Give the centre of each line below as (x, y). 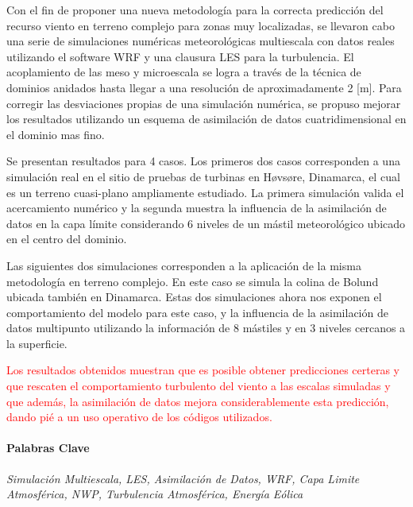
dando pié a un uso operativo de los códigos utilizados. (139, 417)
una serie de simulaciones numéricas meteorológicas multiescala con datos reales (201, 41)
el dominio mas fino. (56, 134)
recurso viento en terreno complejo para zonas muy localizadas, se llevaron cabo (201, 25)
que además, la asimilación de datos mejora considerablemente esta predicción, (198, 401)
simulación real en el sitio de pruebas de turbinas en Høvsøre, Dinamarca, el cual (203, 176)
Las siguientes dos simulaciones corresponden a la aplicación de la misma (184, 265)
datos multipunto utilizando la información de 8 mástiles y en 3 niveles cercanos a (206, 328)
